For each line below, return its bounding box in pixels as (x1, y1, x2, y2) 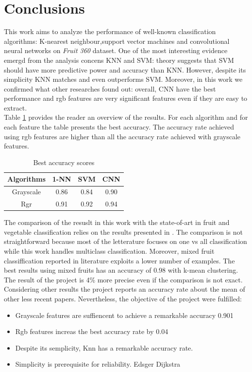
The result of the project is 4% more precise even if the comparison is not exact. (4, 274, 243, 284)
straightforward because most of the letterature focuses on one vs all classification (4, 236, 247, 246)
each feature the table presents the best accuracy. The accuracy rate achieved (4, 122, 235, 132)
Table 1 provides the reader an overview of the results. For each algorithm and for (4, 112, 248, 122)
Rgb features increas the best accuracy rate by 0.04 (15, 326, 168, 336)
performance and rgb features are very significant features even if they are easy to (4, 93, 248, 103)
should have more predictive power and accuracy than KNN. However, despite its (4, 64, 246, 74)
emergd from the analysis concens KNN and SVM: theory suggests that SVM (4, 55, 234, 65)
